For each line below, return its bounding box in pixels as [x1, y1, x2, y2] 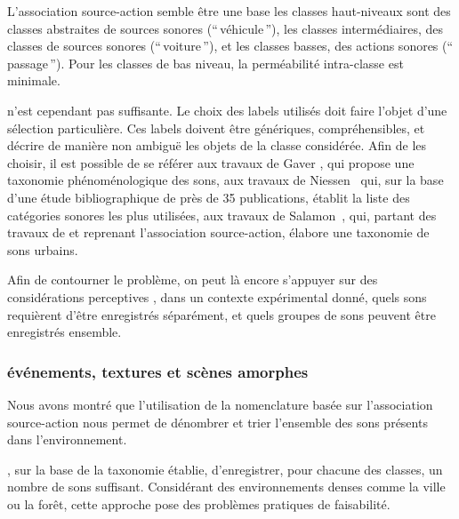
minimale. [7, 71, 60, 90]
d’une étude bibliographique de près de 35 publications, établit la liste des [7, 188, 410, 206]
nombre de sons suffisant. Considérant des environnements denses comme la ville [7, 477, 446, 496]
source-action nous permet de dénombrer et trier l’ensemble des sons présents [7, 412, 428, 431]
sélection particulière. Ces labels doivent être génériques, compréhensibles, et [7, 118, 425, 137]
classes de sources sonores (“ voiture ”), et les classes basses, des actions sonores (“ [7, 36, 454, 55]
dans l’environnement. [7, 430, 127, 449]
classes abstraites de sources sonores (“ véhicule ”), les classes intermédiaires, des [7, 19, 444, 37]
